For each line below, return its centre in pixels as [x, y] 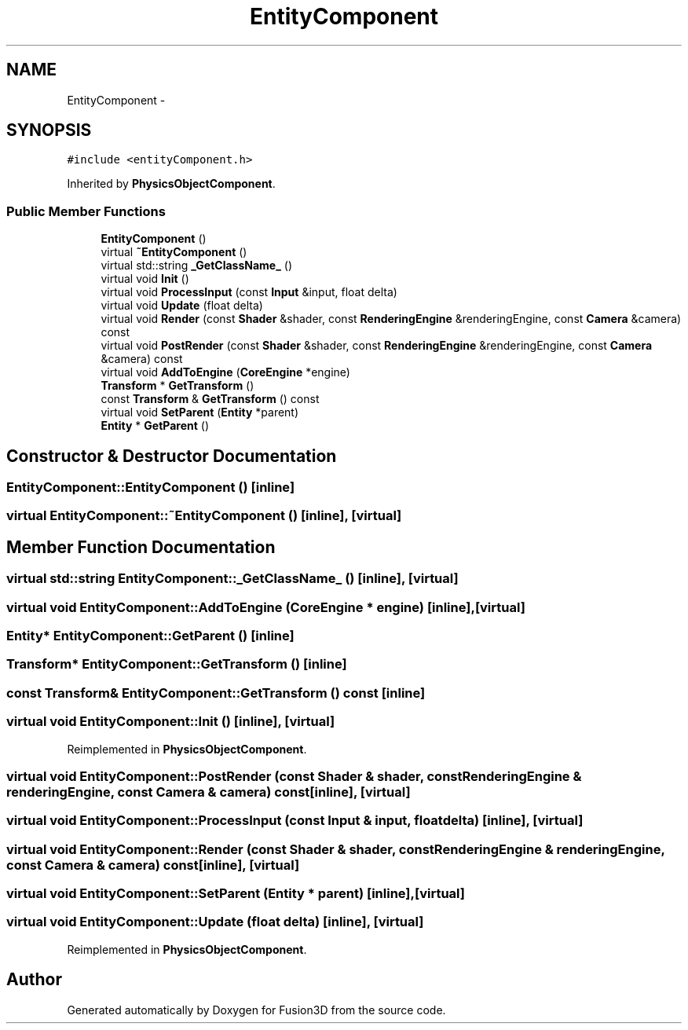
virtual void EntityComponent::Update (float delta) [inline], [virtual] [215, 922]
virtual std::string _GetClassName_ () [197, 266]
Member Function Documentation [141, 547]
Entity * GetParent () [155, 426]
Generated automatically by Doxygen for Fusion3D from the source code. [256, 1010]
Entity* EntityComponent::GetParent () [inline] [150, 636]
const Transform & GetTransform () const [210, 399]
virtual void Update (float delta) [182, 306]
